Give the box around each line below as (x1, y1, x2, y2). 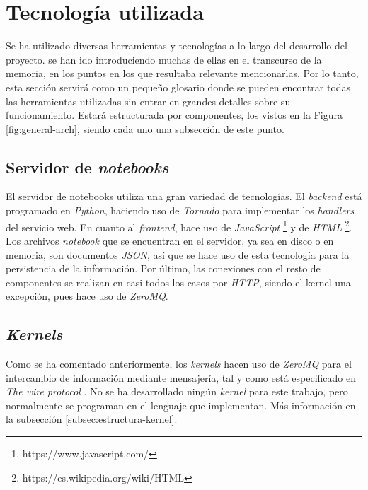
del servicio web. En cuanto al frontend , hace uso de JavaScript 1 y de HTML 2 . (6, 217, 352, 234)
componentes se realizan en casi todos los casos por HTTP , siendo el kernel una (6, 274, 351, 289)
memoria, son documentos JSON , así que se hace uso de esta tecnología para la (6, 247, 350, 262)
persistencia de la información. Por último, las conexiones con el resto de (6, 261, 321, 276)
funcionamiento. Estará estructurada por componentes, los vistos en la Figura (6, 107, 343, 122)
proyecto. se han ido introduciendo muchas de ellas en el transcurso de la (6, 52, 322, 66)
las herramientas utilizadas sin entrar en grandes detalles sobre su (6, 93, 291, 108)
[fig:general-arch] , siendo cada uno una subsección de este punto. (6, 121, 284, 136)
